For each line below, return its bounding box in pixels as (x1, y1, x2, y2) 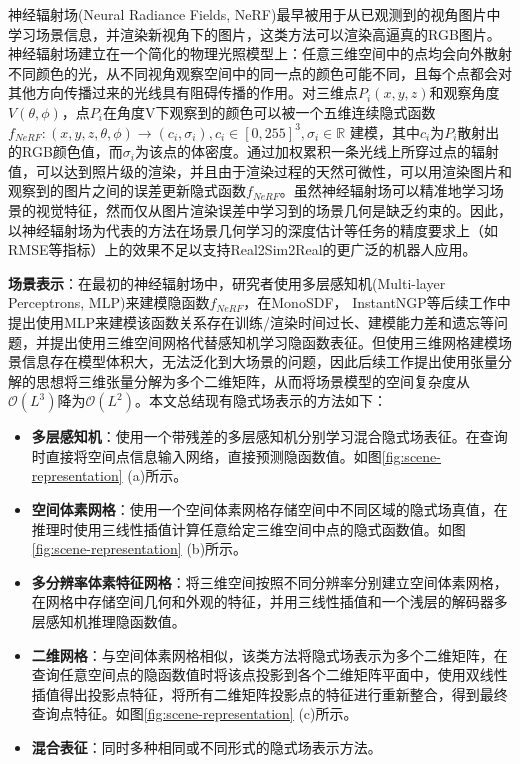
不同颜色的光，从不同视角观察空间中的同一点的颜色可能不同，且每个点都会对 (8, 62, 512, 83)
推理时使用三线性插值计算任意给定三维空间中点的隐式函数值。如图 (31, 518, 466, 539)
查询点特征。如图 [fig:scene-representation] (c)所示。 (31, 703, 358, 724)
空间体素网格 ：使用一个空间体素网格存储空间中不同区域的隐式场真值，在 (31, 499, 508, 520)
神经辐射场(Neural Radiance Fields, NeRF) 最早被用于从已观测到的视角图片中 (8, 4, 501, 24)
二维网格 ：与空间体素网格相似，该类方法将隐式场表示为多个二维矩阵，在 (31, 644, 508, 665)
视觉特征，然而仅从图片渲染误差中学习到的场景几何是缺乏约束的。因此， (35, 199, 512, 220)
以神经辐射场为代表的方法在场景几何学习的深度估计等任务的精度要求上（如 (8, 219, 498, 240)
